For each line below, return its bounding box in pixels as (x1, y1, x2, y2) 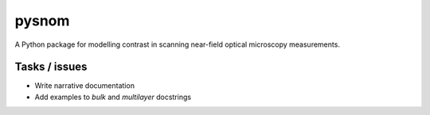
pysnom (14, 12, 70, 29)
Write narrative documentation (34, 81, 135, 90)
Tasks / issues (14, 60, 88, 74)
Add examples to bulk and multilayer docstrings (34, 92, 191, 102)
